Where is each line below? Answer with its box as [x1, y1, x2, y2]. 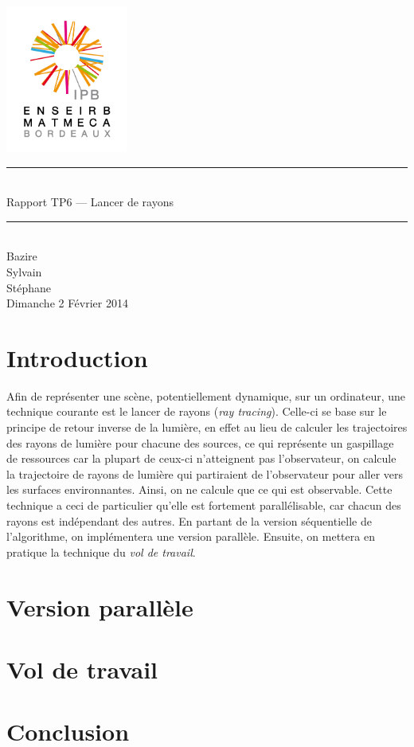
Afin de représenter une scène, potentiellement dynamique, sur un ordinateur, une [6, 387, 405, 404]
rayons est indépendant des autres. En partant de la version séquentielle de [6, 512, 372, 529]
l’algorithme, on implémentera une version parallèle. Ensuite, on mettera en [6, 528, 375, 545]
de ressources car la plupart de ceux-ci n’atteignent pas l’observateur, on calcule [6, 450, 396, 467]
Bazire [6, 248, 37, 264]
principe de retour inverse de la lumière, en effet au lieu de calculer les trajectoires [6, 419, 408, 436]
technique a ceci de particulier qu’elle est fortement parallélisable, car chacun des [6, 497, 401, 513]
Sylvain [6, 263, 42, 280]
